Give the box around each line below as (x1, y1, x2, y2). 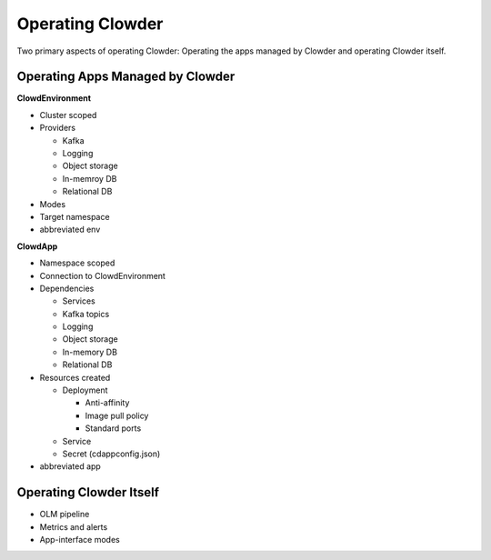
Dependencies (39, 283, 95, 294)
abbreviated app (39, 461, 102, 472)
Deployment (62, 385, 108, 395)
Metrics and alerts (39, 521, 108, 532)
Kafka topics (62, 308, 110, 319)
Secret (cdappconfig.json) (62, 448, 161, 459)
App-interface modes (39, 535, 120, 545)
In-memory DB (62, 346, 118, 357)
